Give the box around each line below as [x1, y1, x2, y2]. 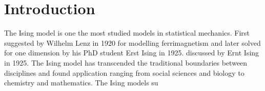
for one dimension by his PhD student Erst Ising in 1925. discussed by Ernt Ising [4, 47, 259, 58]
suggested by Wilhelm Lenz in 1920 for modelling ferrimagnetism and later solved [4, 37, 261, 48]
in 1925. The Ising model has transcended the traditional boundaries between [4, 57, 248, 68]
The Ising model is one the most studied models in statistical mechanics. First [4, 27, 250, 38]
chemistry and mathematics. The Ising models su [4, 77, 158, 88]
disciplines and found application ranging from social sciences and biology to [4, 67, 244, 78]
